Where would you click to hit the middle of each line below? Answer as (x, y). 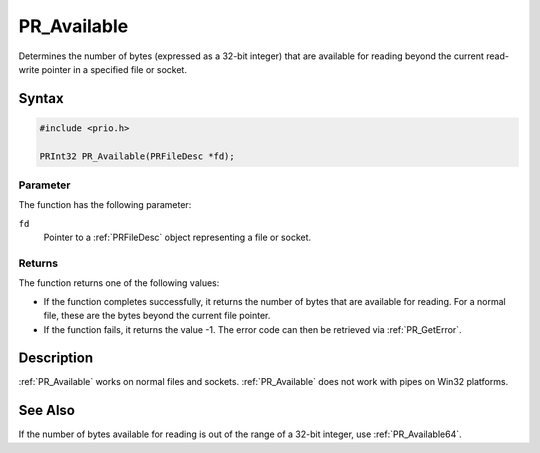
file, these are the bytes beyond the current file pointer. (157, 316)
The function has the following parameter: (105, 205)
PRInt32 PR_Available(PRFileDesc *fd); (137, 156)
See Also (46, 410)
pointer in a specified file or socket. (114, 69)
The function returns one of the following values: (119, 283)
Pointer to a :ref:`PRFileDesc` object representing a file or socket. (177, 237)
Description (56, 358)
